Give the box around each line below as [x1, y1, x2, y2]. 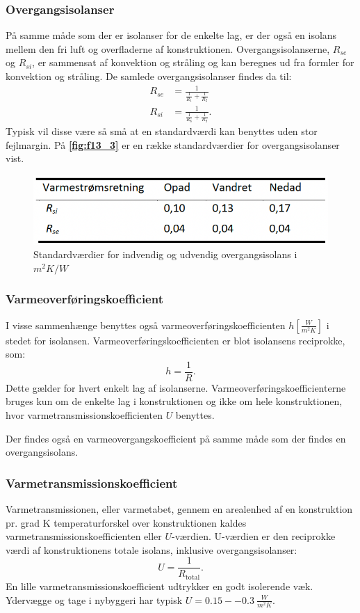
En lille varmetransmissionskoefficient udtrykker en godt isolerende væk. [6, 578, 313, 593]
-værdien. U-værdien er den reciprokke [172, 529, 336, 543]
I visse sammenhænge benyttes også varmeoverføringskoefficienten [6, 317, 286, 332]
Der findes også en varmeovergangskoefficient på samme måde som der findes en [6, 431, 346, 445]
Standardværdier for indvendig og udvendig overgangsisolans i [33, 247, 297, 262]
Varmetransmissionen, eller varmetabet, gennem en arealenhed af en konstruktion [6, 502, 353, 516]
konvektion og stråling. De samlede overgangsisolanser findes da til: [6, 69, 292, 83]
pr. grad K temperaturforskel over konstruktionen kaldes [6, 515, 247, 530]
